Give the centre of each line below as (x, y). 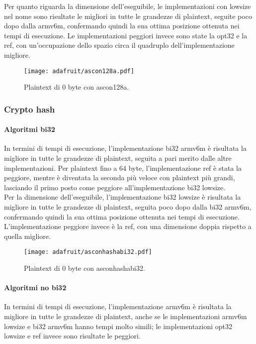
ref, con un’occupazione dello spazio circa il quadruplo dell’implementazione (119, 45)
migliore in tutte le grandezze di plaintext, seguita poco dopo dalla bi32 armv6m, (128, 207)
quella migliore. (27, 236)
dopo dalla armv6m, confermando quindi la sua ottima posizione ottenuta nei (122, 26)
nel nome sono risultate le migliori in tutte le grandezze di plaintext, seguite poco (128, 16)
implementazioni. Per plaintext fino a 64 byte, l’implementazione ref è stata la (123, 168)
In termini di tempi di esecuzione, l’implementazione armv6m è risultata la (118, 306)
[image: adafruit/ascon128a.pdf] (79, 71)
